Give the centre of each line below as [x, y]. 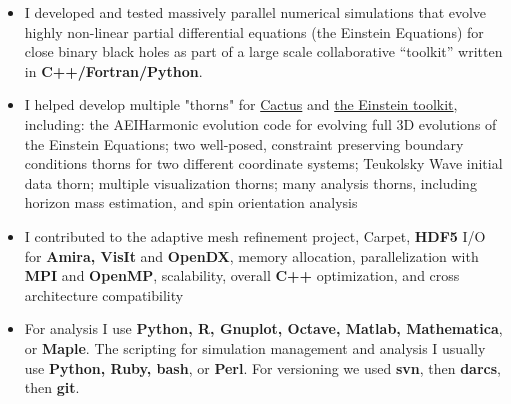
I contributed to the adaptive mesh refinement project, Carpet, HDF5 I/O [255, 235]
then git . [52, 387]
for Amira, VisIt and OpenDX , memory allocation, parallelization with [251, 255]
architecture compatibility [104, 294]
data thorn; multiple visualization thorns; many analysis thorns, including [250, 182]
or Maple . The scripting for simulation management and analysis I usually [255, 347]
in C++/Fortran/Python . [113, 70]
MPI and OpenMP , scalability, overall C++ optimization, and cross [242, 275]
